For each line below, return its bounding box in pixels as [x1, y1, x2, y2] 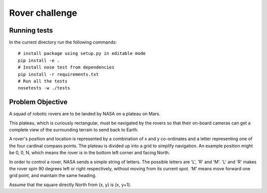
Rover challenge [9, 7, 78, 18]
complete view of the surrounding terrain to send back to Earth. [9, 127, 138, 133]
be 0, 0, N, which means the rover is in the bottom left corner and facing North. [9, 150, 170, 155]
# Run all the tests [18, 78, 68, 84]
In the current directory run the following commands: [9, 39, 117, 45]
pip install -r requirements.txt [18, 72, 99, 77]
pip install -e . [18, 57, 60, 63]
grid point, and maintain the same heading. [9, 173, 96, 179]
